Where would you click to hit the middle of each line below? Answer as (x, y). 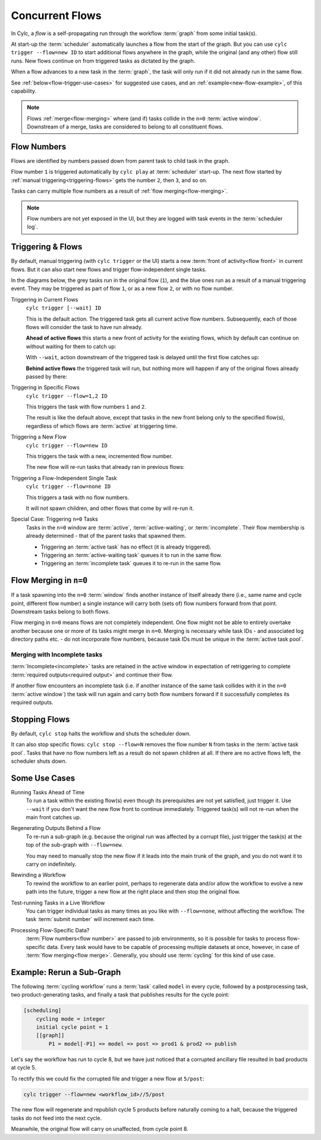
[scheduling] (43, 1011)
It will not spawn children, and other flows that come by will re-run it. (110, 508)
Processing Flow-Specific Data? (50, 930)
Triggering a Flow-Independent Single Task (64, 478)
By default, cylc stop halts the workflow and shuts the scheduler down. (101, 733)
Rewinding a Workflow (39, 875)
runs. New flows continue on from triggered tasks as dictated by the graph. (103, 61)
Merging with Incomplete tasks (57, 654)
